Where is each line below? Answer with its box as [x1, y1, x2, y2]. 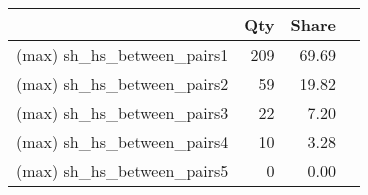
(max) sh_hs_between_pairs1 [16, 43, 229, 66]
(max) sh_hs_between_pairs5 [16, 159, 229, 182]
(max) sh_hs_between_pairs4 [16, 130, 229, 153]
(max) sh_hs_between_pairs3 [16, 101, 229, 124]
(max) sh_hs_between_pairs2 [16, 72, 229, 95]
